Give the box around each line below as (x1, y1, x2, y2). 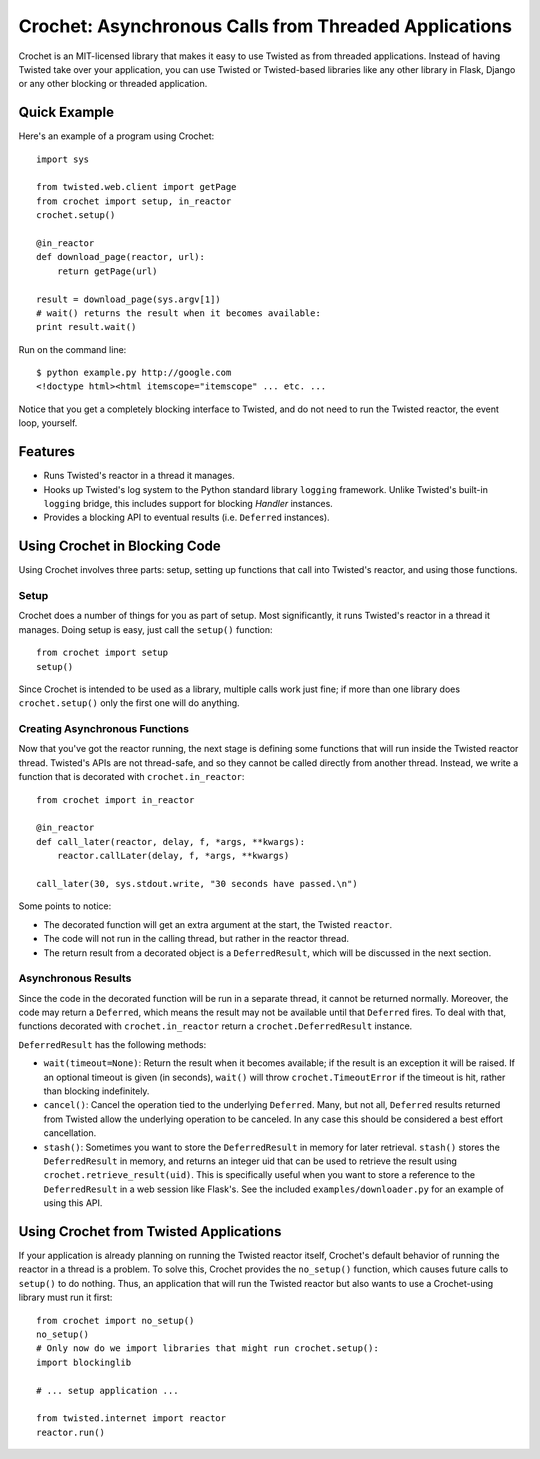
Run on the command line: (18, 343, 127, 355)
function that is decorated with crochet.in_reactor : (18, 771, 245, 783)
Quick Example (18, 104, 115, 121)
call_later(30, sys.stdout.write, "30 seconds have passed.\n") (36, 878, 359, 889)
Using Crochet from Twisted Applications (18, 1223, 282, 1240)
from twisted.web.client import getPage (36, 181, 237, 193)
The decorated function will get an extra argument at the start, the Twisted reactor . (43, 918, 393, 930)
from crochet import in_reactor (36, 794, 195, 805)
